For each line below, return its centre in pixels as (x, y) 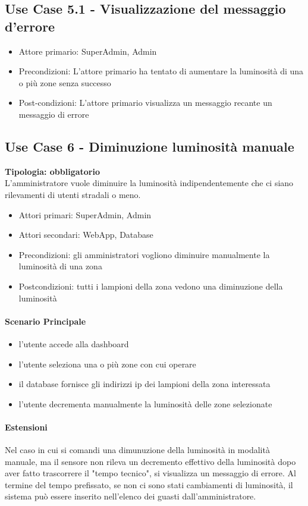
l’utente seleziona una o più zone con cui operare (107, 364)
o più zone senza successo (65, 82)
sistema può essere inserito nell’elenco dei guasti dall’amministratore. (131, 496)
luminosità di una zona (60, 266)
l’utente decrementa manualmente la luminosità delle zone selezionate (145, 403)
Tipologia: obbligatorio (53, 171)
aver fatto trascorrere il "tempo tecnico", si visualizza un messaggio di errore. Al (150, 473)
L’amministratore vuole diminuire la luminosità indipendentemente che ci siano (149, 183)
